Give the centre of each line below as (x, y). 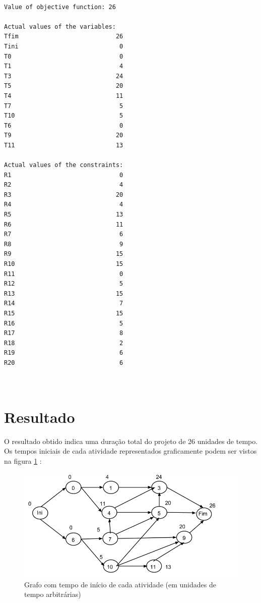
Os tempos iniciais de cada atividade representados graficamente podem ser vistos (130, 451)
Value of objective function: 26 (60, 7)
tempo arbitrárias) (53, 594)
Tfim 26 (64, 37)
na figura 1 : (23, 461)
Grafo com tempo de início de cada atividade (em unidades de (120, 584)
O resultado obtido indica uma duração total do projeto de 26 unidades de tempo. (131, 441)
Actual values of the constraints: (64, 165)
